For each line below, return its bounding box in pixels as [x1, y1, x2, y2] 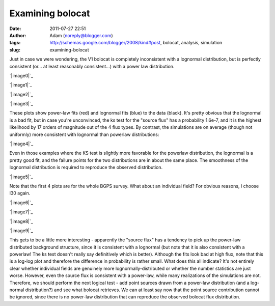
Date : [9, 25, 21, 32]
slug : [9, 46, 20, 53]
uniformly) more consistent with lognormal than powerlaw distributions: [9, 131, 159, 137]
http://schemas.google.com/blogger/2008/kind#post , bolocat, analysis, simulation [49, 40, 223, 46]
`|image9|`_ [9, 227, 33, 234]
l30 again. [9, 190, 31, 196]
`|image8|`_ [9, 218, 33, 224]
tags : [9, 40, 21, 46]
